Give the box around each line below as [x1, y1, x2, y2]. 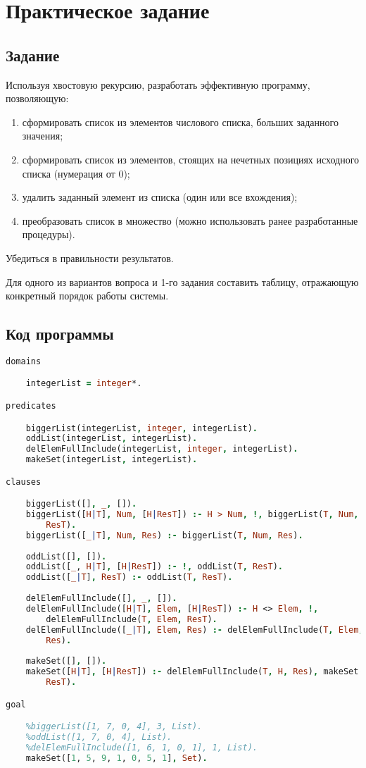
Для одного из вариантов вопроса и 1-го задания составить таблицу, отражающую [6, 274, 359, 289]
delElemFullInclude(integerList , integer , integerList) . [25, 444, 298, 454]
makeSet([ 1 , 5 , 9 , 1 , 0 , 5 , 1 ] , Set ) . [25, 752, 208, 763]
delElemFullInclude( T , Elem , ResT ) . [46, 614, 217, 624]
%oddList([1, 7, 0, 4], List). [25, 732, 172, 742]
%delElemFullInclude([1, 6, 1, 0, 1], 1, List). [25, 742, 258, 752]
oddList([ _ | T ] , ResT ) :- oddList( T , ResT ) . [25, 572, 233, 583]
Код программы [6, 323, 114, 345]
